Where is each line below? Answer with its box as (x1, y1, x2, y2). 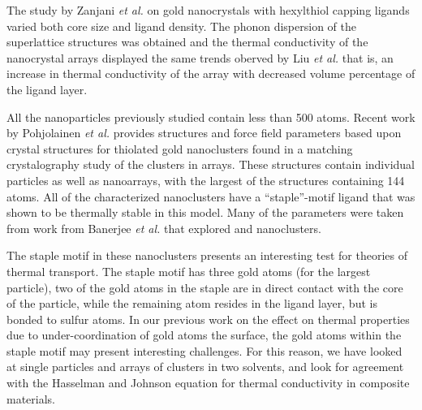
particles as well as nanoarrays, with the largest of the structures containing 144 (6, 171, 405, 188)
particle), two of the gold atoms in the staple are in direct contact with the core (6, 278, 403, 296)
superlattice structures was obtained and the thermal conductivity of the (6, 33, 368, 50)
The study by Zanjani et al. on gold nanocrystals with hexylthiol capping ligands (6, 2, 410, 18)
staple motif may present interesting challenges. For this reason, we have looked (6, 342, 403, 359)
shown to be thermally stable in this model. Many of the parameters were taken (6, 204, 404, 221)
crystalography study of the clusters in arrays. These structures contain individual (6, 156, 415, 173)
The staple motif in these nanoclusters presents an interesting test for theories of (6, 247, 407, 264)
